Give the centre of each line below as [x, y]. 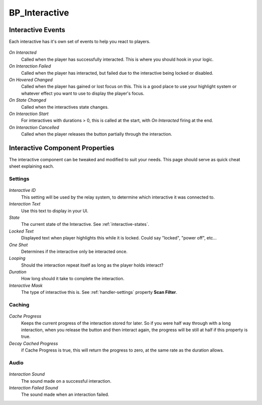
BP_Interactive [39, 13]
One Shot [18, 245]
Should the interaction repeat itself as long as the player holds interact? [92, 265]
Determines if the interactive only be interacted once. [74, 251]
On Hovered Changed [31, 80]
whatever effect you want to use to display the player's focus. [83, 93]
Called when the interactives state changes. [65, 107]
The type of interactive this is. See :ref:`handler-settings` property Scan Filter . [99, 292]
